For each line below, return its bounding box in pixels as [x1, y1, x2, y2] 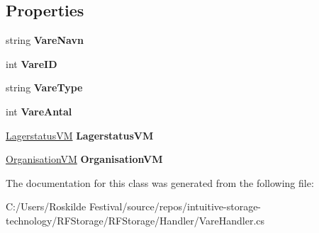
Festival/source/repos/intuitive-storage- [89, 199, 262, 214]
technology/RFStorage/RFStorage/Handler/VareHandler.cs [6, 212, 265, 227]
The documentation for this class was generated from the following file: [6, 175, 314, 190]
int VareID [6, 56, 57, 71]
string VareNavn [6, 33, 84, 47]
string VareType [6, 80, 83, 95]
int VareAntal [6, 103, 72, 118]
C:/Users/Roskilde [6, 199, 86, 214]
